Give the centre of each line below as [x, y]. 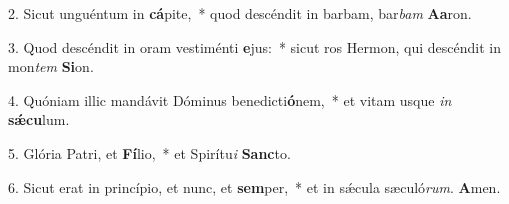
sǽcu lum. [39, 119]
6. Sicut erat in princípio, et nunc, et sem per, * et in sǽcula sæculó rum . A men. [254, 186]
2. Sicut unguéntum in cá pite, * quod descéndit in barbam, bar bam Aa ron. [240, 13]
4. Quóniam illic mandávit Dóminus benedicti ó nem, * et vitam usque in [230, 99]
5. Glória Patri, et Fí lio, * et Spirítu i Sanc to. [149, 152]
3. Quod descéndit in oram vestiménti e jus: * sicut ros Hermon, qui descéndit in [254, 46]
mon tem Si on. [51, 66]
